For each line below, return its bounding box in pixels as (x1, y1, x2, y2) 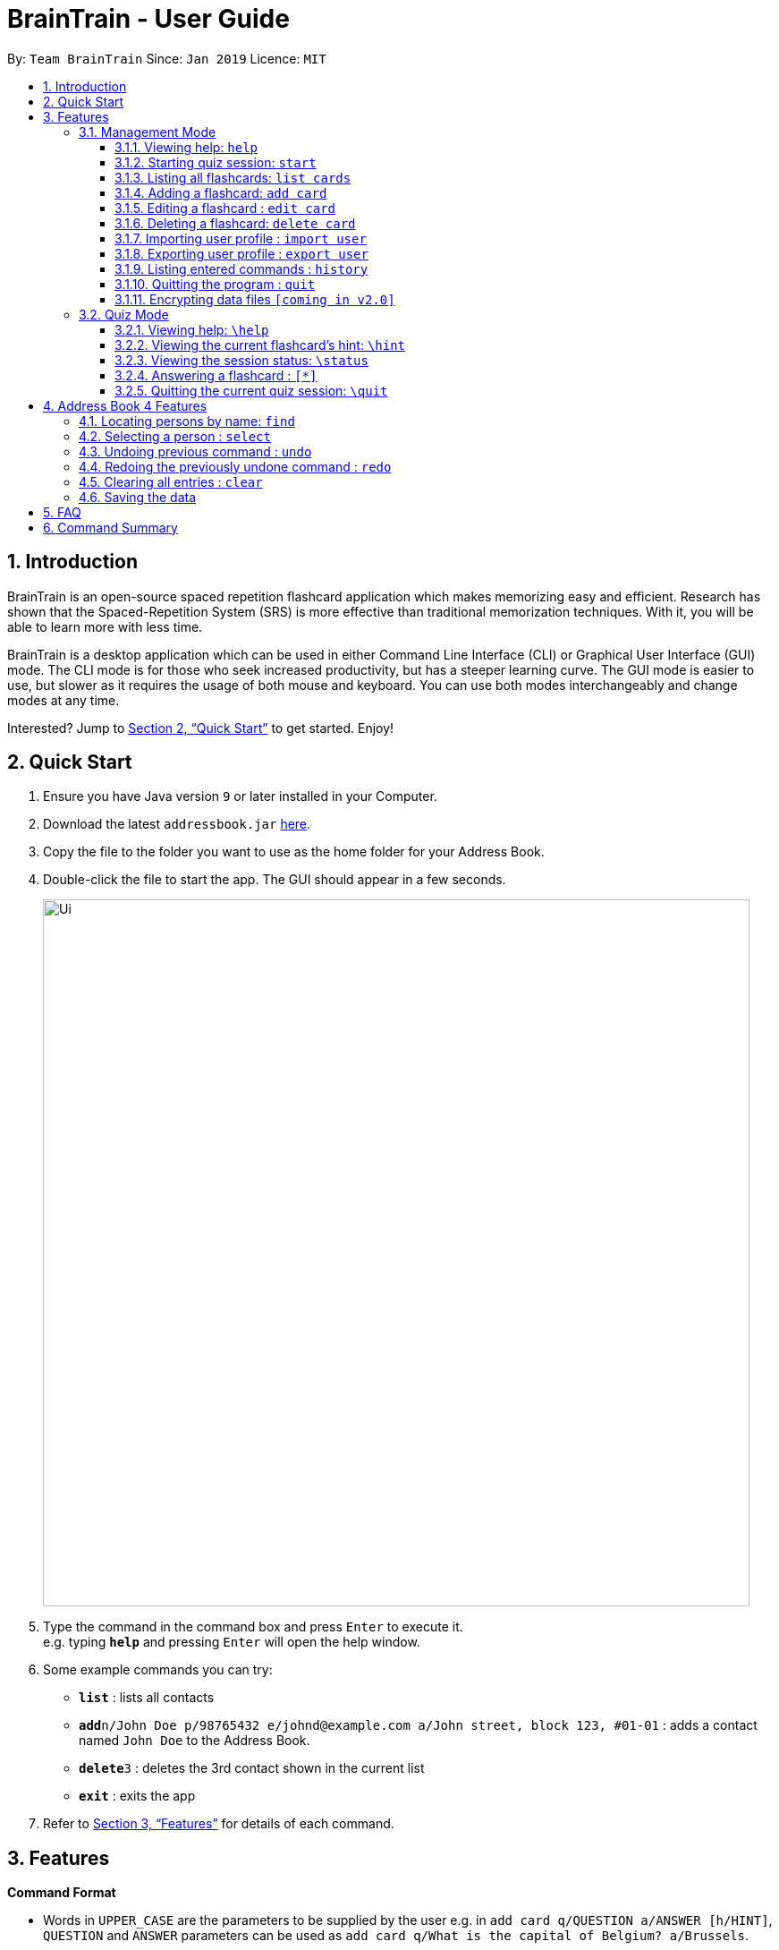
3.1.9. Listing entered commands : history (114, 260, 368, 277)
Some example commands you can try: (43, 1662, 273, 1678)
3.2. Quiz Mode (79, 306, 169, 322)
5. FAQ (43, 504, 81, 520)
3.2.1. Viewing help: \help (114, 321, 269, 337)
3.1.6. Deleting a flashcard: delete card (114, 215, 356, 231)
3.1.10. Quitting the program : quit (114, 276, 316, 292)
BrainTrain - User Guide (7, 4, 290, 34)
